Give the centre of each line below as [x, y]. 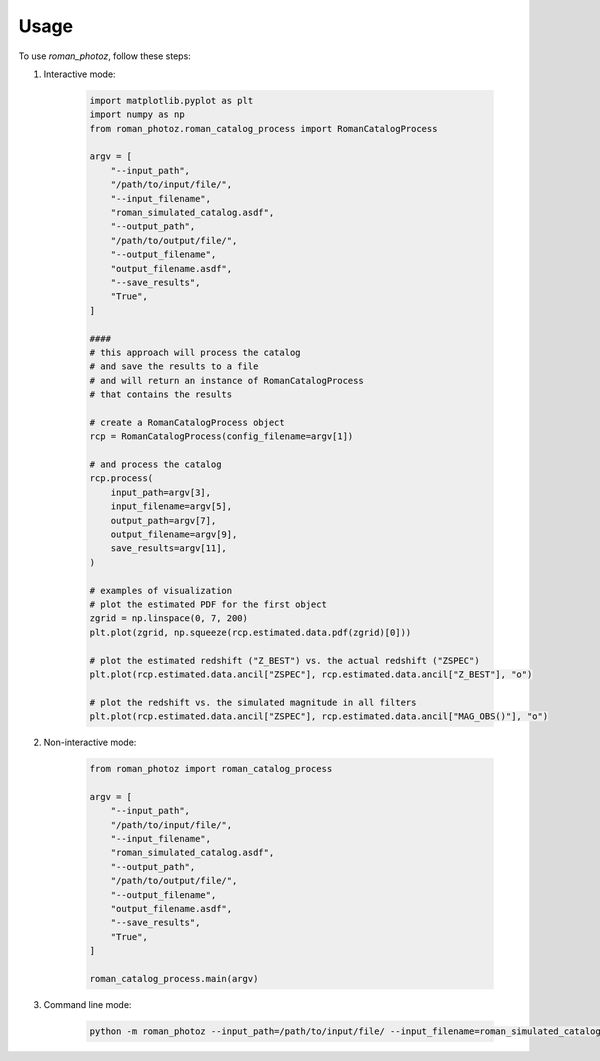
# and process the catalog [155, 464]
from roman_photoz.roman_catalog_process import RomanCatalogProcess [263, 128]
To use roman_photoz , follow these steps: [105, 56]
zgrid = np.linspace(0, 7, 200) [169, 618]
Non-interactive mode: [90, 742]
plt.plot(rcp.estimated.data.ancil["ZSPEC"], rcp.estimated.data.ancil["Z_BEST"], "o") [311, 674]
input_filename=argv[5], [171, 506]
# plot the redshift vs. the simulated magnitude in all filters [253, 702]
